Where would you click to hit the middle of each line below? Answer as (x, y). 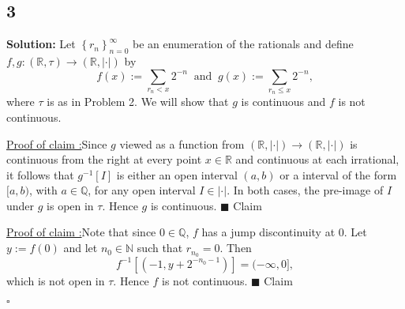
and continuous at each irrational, (317, 159)
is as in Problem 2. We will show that (138, 102)
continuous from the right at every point (104, 159)
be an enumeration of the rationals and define (243, 44)
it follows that (40, 174)
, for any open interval (142, 190)
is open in (70, 205)
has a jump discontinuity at (268, 232)
